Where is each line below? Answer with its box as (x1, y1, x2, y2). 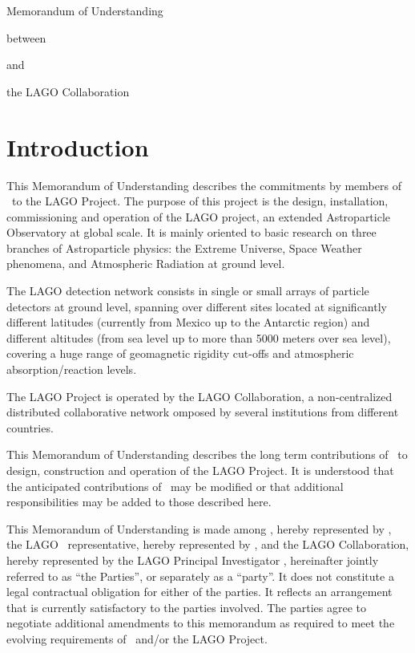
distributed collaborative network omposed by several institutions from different (6, 404, 399, 420)
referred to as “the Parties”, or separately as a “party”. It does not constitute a (6, 567, 394, 584)
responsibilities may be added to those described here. (6, 493, 272, 510)
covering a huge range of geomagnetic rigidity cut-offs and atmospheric (6, 345, 354, 362)
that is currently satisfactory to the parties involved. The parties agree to (6, 598, 366, 615)
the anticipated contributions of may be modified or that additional (6, 477, 344, 494)
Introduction (6, 130, 149, 163)
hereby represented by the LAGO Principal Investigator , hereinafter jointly (6, 551, 379, 568)
